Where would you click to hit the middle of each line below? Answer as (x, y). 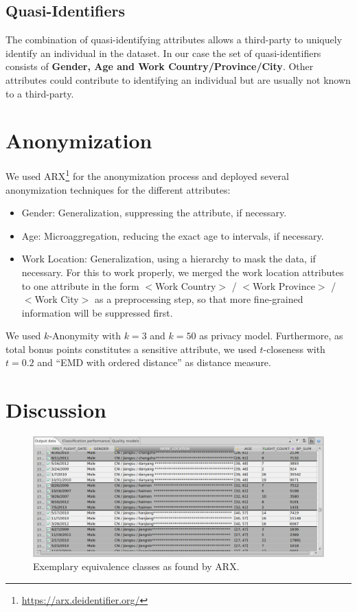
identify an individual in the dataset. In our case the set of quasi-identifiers (163, 53)
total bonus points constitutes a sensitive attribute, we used (131, 349)
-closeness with (294, 349)
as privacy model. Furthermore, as (271, 336)
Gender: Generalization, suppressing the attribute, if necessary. (154, 213)
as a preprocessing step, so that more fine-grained (199, 299)
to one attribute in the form (80, 285)
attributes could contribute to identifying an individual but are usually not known (178, 79)
